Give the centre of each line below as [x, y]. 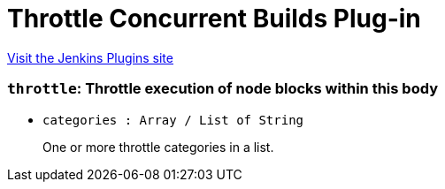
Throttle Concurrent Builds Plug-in [214, 19]
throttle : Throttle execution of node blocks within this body [222, 89]
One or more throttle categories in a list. [158, 147]
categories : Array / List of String [173, 120]
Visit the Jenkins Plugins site [90, 57]
